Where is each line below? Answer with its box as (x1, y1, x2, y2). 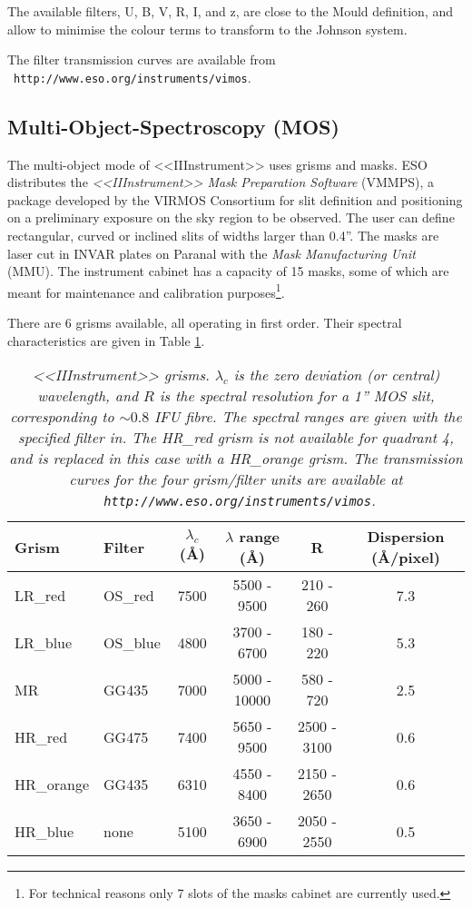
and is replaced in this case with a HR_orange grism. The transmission (9, 448, 463, 469)
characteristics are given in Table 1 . (7, 331, 205, 350)
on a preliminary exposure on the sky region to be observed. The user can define (7, 208, 455, 227)
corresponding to (10, 406, 114, 428)
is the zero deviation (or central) (233, 364, 440, 386)
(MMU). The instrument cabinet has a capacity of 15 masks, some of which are (7, 262, 449, 281)
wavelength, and (37, 385, 139, 407)
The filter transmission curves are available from (7, 50, 276, 69)
